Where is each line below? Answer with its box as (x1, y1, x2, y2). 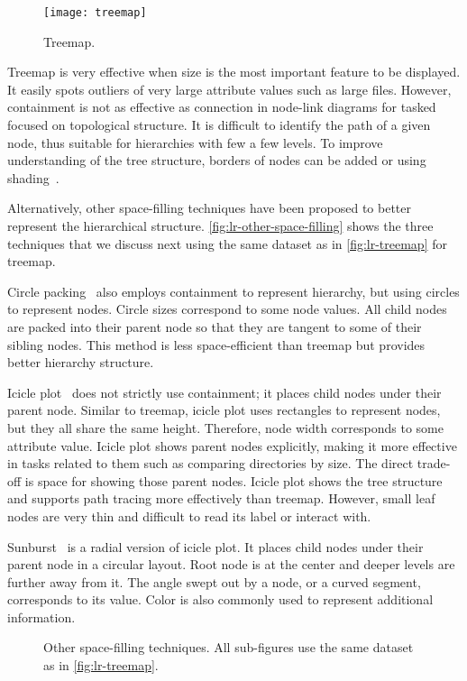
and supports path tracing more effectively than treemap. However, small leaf (7, 489, 435, 508)
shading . (7, 168, 60, 187)
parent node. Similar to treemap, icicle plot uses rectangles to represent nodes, (7, 400, 441, 419)
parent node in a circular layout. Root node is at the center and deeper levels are (7, 555, 455, 574)
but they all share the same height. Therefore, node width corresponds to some (7, 418, 444, 437)
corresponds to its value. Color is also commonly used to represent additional (7, 590, 434, 609)
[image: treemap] (43, 6, 147, 19)
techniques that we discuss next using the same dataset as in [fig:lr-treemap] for (7, 234, 447, 253)
